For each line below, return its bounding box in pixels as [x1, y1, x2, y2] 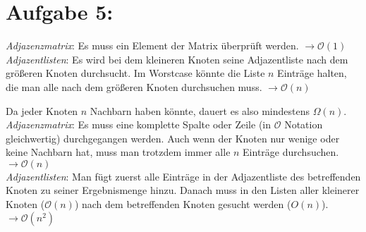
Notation [284, 117, 323, 132]
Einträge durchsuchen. [243, 145, 339, 159]
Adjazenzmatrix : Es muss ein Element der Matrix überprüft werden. [6, 38, 299, 53]
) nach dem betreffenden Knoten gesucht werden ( [74, 197, 291, 212]
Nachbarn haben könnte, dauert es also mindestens [90, 103, 310, 118]
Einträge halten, [277, 66, 347, 80]
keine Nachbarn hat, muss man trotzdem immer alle [6, 145, 231, 159]
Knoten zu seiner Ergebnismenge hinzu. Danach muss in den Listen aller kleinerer [6, 183, 360, 197]
